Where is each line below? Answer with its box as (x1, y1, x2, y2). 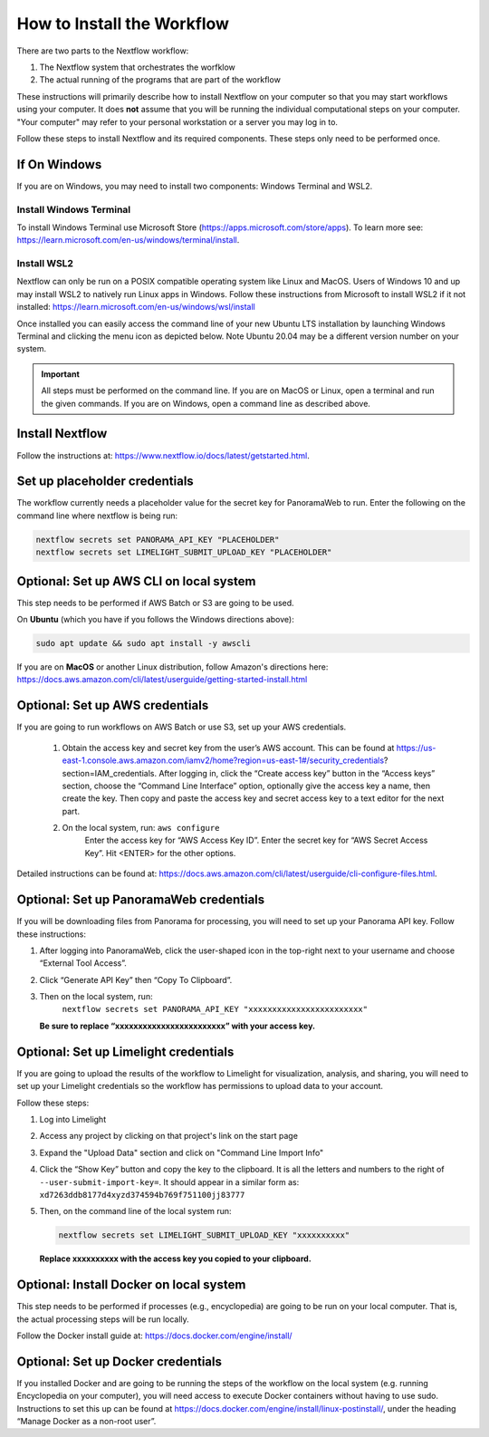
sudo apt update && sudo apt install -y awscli (35, 639, 251, 649)
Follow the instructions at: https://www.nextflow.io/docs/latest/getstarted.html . (16, 449, 310, 461)
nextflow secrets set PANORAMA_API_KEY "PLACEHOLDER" (35, 535, 280, 545)
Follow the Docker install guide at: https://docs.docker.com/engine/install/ (16, 1330, 293, 1341)
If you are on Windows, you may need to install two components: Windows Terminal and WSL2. (16, 180, 373, 191)
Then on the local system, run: (39, 991, 153, 1002)
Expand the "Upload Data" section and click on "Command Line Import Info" (39, 1147, 324, 1158)
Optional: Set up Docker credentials (16, 1354, 222, 1369)
